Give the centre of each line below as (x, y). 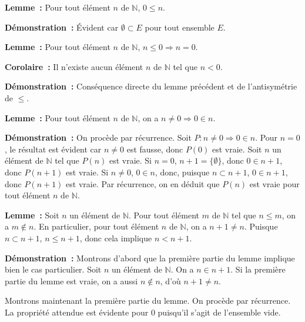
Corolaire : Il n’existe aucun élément (74, 66)
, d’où (170, 280)
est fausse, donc (155, 149)
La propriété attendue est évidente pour (77, 312)
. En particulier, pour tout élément (96, 226)
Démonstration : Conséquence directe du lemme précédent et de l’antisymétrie (151, 86)
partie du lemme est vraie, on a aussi (71, 280)
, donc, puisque (182, 172)
